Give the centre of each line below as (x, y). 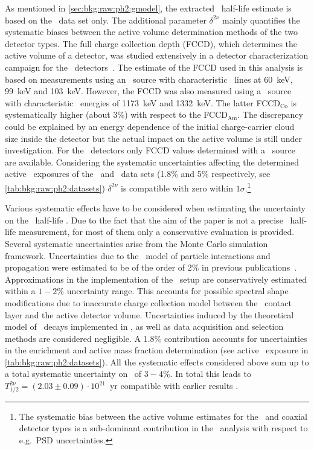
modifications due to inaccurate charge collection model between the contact (148, 302)
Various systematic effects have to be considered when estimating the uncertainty (155, 208)
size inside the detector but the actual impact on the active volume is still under (153, 138)
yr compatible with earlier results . (174, 386)
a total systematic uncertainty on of (73, 374)
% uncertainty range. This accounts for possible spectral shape (173, 291)
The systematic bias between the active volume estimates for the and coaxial (163, 416)
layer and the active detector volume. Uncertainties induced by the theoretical (149, 314)
